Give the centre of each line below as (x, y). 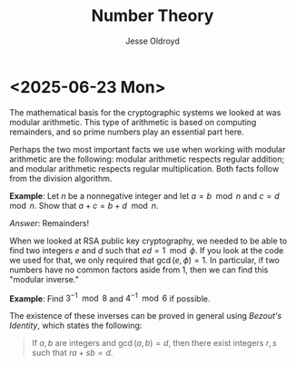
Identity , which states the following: (76, 326)
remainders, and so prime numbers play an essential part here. (127, 132)
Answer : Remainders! (49, 223)
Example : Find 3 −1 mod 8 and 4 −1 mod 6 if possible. (110, 298)
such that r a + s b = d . (72, 353)
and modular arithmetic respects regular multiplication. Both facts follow (144, 168)
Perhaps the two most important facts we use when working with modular (148, 149)
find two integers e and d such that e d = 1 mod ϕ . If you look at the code (147, 250)
